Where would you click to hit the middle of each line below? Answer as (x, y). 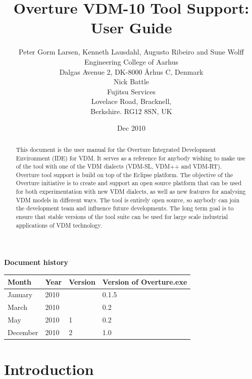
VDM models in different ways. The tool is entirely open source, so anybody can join (128, 200)
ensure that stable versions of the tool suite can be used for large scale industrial (122, 217)
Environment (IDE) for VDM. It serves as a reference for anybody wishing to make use (131, 158)
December (23, 332)
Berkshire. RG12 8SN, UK (131, 111)
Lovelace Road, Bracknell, (131, 101)
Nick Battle (131, 82)
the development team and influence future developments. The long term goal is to (125, 208)
